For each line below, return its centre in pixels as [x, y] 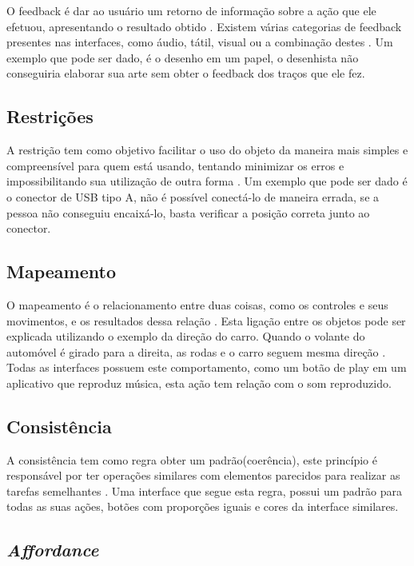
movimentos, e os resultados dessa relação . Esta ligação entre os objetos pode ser [206, 320]
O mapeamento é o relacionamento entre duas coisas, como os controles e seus [197, 304]
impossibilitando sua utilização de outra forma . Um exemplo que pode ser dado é [207, 181]
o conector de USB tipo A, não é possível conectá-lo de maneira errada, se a [193, 196]
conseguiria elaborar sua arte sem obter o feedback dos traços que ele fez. [186, 73]
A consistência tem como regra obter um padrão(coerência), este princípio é [192, 459]
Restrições [50, 116]
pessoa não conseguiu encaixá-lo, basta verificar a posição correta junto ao [188, 212]
